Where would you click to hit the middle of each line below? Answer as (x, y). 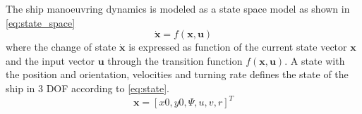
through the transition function (175, 60)
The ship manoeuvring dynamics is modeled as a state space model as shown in (178, 8)
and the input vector (50, 60)
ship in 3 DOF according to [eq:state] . (88, 88)
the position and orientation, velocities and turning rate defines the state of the (177, 74)
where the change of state (61, 47)
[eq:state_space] (41, 22)
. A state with (315, 60)
